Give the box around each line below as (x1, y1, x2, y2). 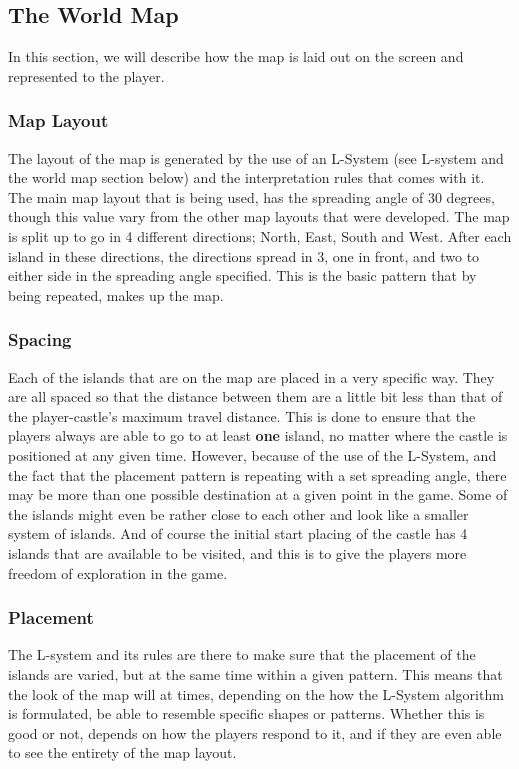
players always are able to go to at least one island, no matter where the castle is (8, 425, 508, 446)
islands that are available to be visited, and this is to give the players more (8, 542, 467, 563)
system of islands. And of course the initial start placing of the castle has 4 (8, 523, 468, 544)
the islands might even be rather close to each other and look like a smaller (8, 503, 469, 524)
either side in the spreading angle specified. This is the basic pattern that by (8, 265, 477, 286)
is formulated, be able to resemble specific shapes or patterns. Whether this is (8, 703, 485, 724)
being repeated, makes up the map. (8, 284, 224, 305)
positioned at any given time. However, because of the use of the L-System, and (8, 444, 497, 465)
